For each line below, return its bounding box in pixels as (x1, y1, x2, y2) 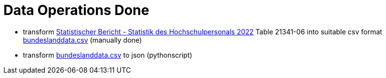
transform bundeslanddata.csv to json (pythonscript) (23, 50, 193, 59)
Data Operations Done (3, 2, 150, 18)
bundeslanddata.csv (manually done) (23, 35, 142, 44)
